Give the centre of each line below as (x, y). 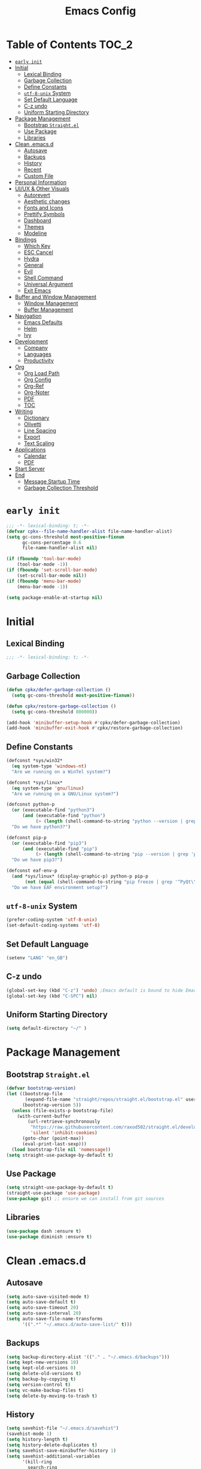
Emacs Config (100, 11)
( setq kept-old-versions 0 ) (41, 1368)
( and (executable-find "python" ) (64, 816)
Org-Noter (36, 392)
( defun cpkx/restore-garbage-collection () (61, 706)
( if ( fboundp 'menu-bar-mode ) (44, 581)
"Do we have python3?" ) (41, 827)
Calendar (35, 456)
